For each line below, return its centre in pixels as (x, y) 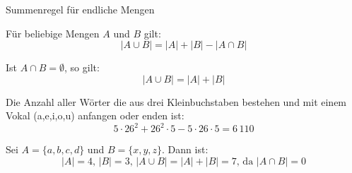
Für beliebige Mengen (53, 33)
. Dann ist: (185, 149)
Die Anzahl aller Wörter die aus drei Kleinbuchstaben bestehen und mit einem (176, 101)
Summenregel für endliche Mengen (80, 9)
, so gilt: (82, 67)
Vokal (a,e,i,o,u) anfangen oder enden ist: (95, 115)
